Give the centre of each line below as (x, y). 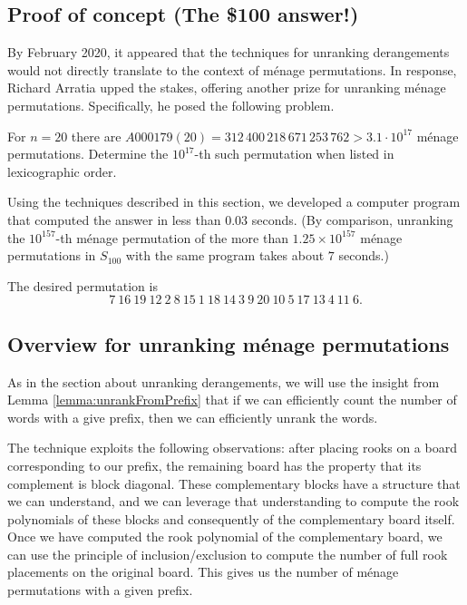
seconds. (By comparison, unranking (352, 219)
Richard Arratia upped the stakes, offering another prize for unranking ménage (227, 88)
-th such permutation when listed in (294, 154)
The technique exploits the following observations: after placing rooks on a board (232, 448)
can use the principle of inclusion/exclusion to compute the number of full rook (228, 554)
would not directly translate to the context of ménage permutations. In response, (232, 69)
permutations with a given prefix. (100, 590)
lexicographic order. (62, 171)
